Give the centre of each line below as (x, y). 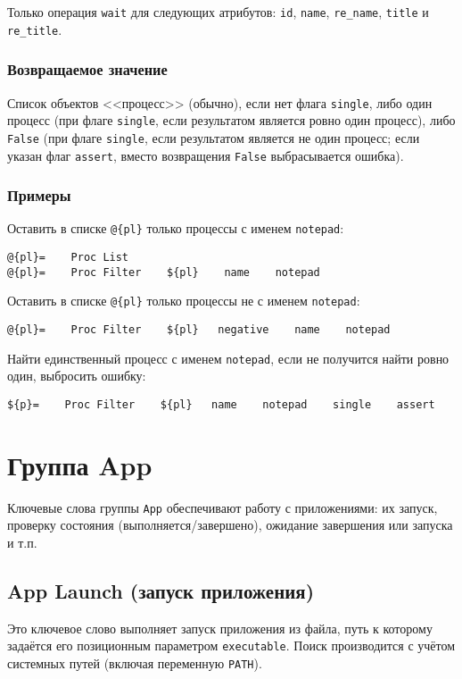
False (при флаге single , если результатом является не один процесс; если (214, 137)
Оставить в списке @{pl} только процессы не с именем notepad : (184, 301)
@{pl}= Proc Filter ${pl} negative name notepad (199, 330)
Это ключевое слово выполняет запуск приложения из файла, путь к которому (220, 628)
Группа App (80, 464)
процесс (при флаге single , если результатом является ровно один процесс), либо (231, 120)
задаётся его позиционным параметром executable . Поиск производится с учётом (231, 645)
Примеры (39, 195)
